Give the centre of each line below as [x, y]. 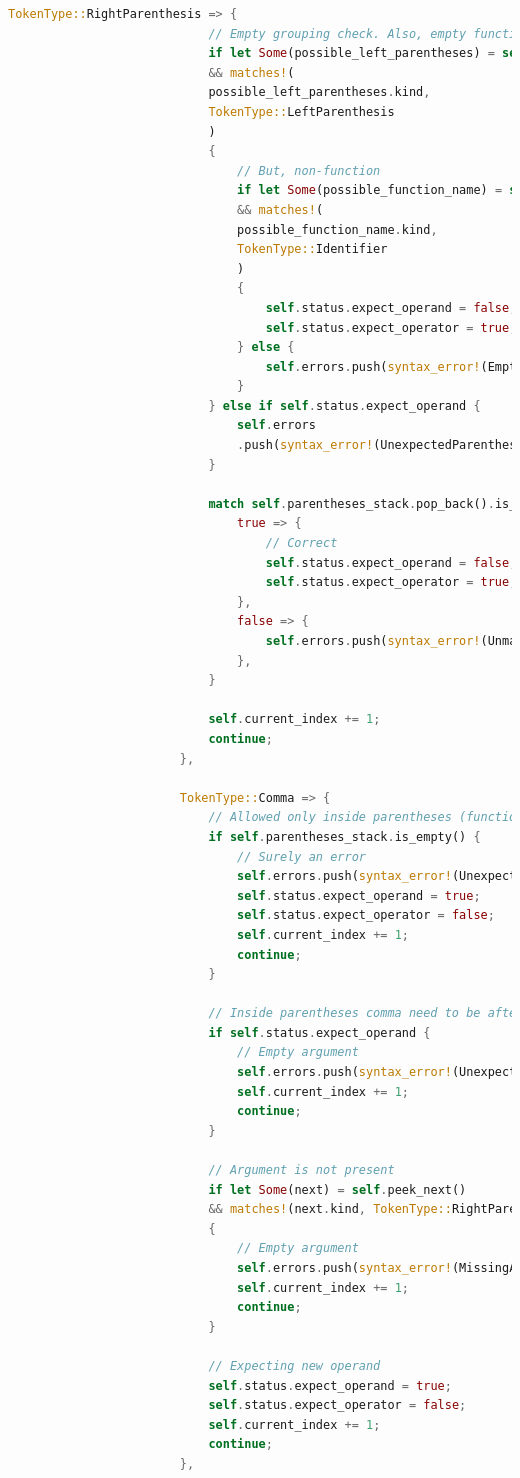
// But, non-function [309, 170]
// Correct [301, 543]
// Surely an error [301, 856]
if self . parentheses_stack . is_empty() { [344, 836]
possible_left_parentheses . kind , [319, 92]
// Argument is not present [301, 1170]
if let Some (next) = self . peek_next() [337, 1189]
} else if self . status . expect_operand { [344, 405]
